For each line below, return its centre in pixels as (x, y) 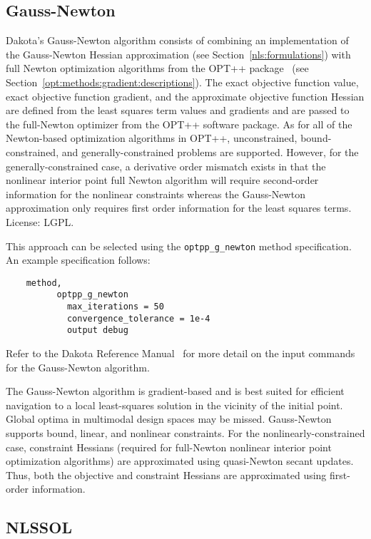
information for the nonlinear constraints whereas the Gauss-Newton (156, 194)
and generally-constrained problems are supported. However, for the (210, 152)
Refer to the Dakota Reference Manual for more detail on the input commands (181, 353)
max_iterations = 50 (115, 307)
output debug (97, 330)
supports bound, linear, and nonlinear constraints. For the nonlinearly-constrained (185, 433)
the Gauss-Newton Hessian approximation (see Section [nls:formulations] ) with (178, 54)
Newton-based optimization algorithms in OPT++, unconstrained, (152, 138)
